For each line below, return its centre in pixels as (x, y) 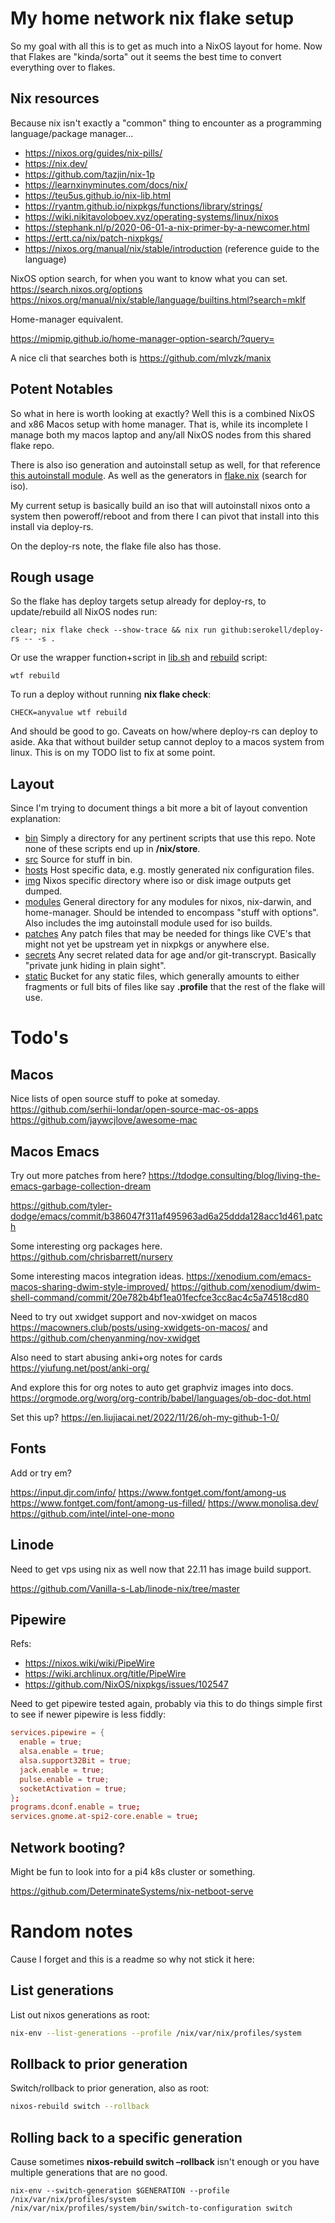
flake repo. (32, 445)
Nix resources (55, 98)
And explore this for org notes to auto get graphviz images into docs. (152, 1387)
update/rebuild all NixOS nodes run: (84, 612)
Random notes (71, 1931)
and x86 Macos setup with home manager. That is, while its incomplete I (159, 424)
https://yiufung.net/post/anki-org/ (80, 1368)
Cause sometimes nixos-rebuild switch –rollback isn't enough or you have (165, 2162)
